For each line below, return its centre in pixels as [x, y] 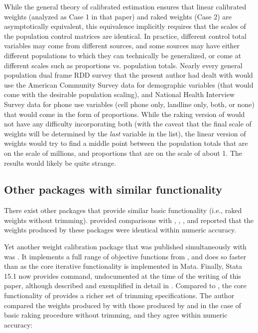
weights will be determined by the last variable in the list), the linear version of [125, 133]
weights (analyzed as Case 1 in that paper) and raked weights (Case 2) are [118, 16]
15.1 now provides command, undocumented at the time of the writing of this [123, 276]
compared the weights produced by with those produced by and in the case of [123, 305]
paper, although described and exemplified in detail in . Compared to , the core [125, 285]
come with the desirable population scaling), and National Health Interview [120, 94]
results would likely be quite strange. [60, 163]
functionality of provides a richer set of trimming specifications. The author [119, 295]
